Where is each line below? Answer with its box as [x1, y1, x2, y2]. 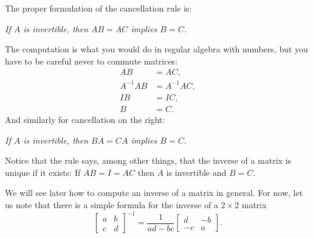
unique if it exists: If [5, 166, 81, 178]
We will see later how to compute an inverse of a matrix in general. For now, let [5, 186, 303, 199]
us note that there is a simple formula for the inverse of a [5, 198, 218, 211]
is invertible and [166, 166, 227, 178]
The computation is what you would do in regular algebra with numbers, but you [5, 43, 308, 55]
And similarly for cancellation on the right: [5, 113, 165, 125]
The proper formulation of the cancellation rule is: [5, 2, 192, 14]
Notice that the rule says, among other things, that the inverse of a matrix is [5, 154, 292, 167]
